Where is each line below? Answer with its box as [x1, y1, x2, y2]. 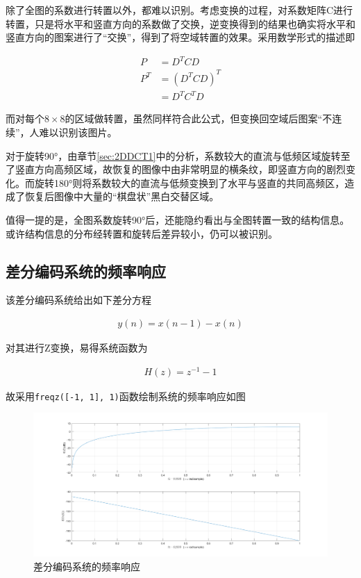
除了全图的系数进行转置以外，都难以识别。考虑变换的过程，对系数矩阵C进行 [6, 3, 353, 17]
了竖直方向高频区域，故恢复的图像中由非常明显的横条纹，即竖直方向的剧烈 [6, 162, 346, 176]
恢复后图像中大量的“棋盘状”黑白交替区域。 [24, 189, 219, 204]
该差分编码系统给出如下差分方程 [6, 292, 151, 307]
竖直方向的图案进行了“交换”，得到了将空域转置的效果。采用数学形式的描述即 [6, 30, 355, 44]
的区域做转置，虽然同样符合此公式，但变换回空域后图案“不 [65, 111, 333, 126]
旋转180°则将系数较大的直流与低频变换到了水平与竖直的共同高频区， [34, 175, 345, 190]
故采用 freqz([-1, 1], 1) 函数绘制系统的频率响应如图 [6, 388, 246, 403]
